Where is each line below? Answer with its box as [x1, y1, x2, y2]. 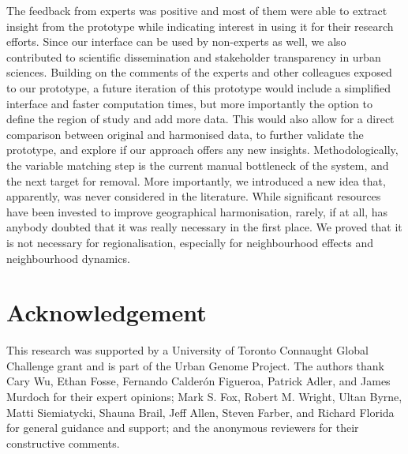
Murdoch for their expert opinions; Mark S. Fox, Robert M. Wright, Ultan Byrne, [6, 388, 402, 404]
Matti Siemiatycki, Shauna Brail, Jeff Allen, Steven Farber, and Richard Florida [6, 403, 395, 420]
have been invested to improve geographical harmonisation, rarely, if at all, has [6, 203, 388, 219]
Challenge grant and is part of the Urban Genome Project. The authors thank [6, 357, 385, 373]
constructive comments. [6, 434, 120, 451]
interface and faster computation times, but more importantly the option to [6, 95, 372, 111]
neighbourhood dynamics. [6, 250, 130, 266]
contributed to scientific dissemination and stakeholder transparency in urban [6, 48, 381, 65]
